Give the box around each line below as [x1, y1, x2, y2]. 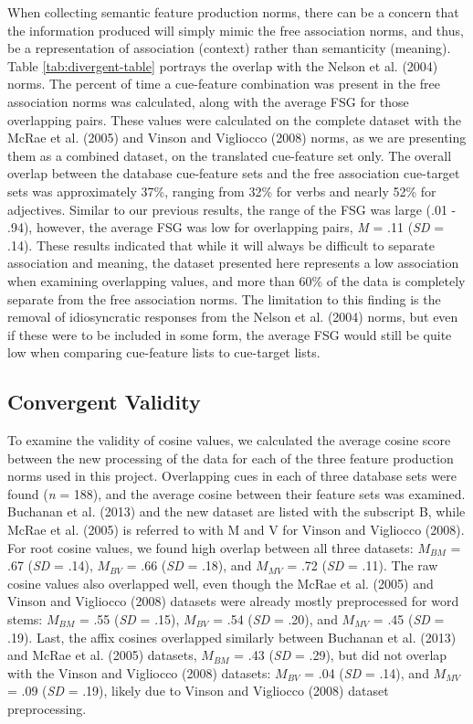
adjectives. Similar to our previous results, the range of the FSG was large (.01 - [7, 199, 457, 218]
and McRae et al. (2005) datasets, [7, 645, 197, 665]
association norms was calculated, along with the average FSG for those [7, 91, 409, 111]
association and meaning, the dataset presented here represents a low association [7, 253, 459, 272]
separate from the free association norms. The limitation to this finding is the [7, 289, 441, 308]
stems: [7, 610, 43, 629]
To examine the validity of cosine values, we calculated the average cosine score [7, 431, 451, 450]
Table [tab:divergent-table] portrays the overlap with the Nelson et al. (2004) [7, 56, 438, 75]
